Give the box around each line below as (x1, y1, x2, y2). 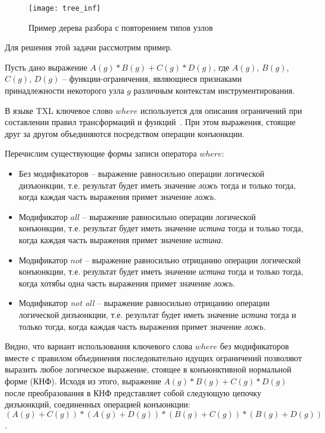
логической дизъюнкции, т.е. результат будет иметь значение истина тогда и (18, 308, 297, 320)
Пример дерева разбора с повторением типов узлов (28, 21, 213, 33)
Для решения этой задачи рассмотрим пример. (5, 41, 173, 53)
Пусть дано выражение (5, 61, 88, 73)
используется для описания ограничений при (140, 104, 302, 116)
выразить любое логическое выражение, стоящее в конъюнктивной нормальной (5, 363, 292, 375)
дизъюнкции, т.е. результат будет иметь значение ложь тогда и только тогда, (18, 179, 296, 191)
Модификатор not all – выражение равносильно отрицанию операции (18, 297, 270, 309)
